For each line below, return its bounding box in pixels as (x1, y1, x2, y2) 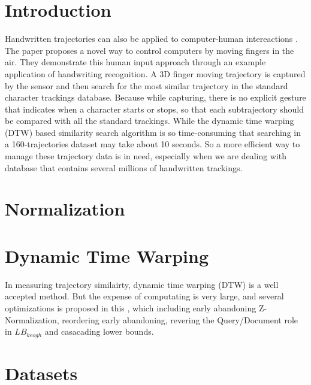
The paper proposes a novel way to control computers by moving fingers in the (5, 44, 294, 56)
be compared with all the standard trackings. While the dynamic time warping (5, 114, 294, 127)
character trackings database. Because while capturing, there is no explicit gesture (5, 91, 306, 104)
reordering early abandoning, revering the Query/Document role (62, 313, 298, 326)
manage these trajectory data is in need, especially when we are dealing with (5, 150, 287, 162)
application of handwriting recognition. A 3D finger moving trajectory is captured (5, 67, 306, 80)
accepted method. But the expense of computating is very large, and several (5, 290, 284, 302)
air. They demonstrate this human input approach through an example (5, 56, 266, 68)
